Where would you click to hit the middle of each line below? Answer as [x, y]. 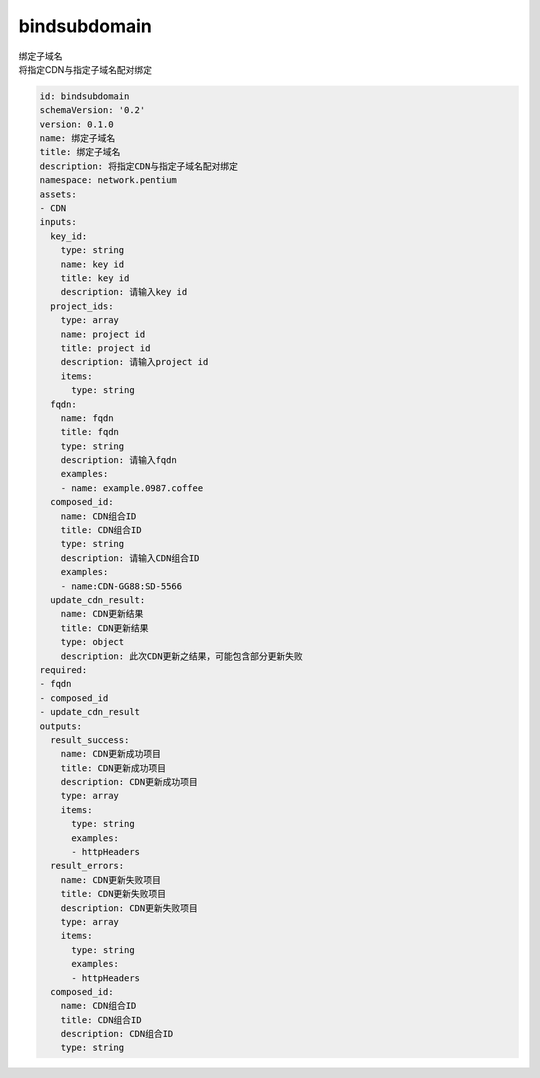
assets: [58, 194]
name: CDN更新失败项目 [111, 879]
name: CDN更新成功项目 [111, 754]
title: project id [105, 348]
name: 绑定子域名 [77, 138]
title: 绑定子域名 [80, 152]
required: [63, 669]
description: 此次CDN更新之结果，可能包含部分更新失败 [182, 656]
